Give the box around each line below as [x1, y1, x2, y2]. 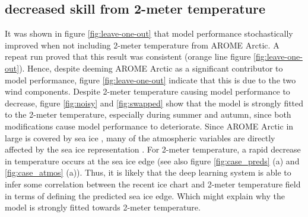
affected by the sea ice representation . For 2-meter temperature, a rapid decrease [5, 143, 301, 156]
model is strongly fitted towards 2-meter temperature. [5, 201, 201, 213]
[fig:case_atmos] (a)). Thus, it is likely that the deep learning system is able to [5, 166, 291, 179]
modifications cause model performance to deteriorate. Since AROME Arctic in [5, 119, 294, 132]
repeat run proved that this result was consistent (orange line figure [5, 50, 251, 63]
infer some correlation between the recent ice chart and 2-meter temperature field [5, 177, 301, 190]
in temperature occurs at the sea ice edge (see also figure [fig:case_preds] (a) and [5, 154, 300, 167]
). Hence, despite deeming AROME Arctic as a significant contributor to [19, 61, 283, 74]
